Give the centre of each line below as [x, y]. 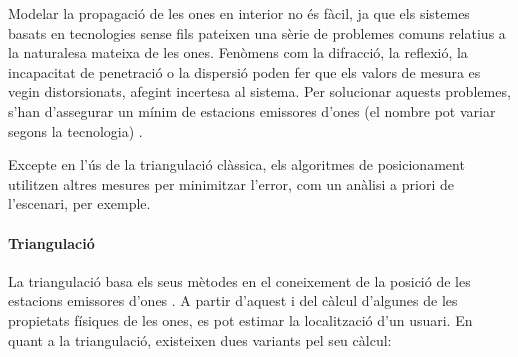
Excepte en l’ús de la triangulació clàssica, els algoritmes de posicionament [236, 164]
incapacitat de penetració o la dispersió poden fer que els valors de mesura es [244, 71]
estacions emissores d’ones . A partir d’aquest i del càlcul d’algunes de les [233, 300]
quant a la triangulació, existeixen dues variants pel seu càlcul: [200, 339]
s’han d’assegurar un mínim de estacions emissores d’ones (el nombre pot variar [252, 110]
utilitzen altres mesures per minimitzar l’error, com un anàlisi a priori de [231, 183]
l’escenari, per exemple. [79, 203]
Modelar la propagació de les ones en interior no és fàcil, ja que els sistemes [239, 13]
